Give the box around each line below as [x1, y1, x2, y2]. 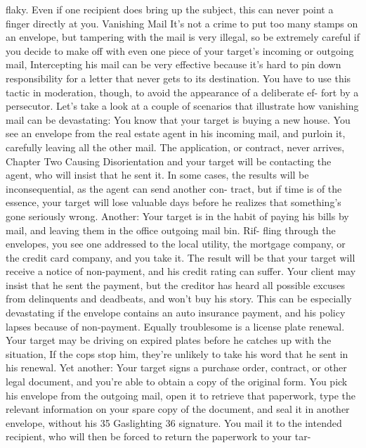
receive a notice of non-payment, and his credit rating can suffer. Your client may [6, 264, 356, 279]
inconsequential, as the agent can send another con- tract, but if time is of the [6, 181, 342, 196]
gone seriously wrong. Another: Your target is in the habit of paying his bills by [6, 208, 349, 223]
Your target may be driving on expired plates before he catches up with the [6, 333, 332, 347]
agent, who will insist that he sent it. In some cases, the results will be [6, 167, 309, 182]
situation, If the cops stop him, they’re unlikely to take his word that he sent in [6, 346, 348, 361]
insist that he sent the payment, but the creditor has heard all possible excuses [6, 277, 345, 292]
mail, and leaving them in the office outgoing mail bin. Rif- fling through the [6, 222, 336, 237]
